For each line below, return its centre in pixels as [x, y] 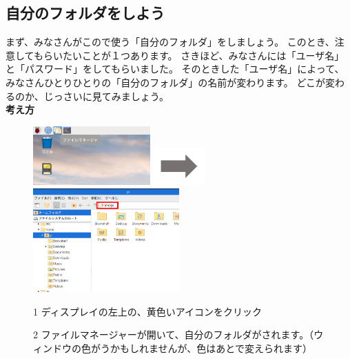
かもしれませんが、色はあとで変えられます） [211, 348]
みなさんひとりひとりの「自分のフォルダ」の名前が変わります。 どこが [165, 82]
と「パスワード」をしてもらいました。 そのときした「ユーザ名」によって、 [175, 69]
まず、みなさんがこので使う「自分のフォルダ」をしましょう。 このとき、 [170, 42]
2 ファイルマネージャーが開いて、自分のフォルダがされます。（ [174, 334]
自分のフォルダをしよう [85, 13]
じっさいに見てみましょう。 [106, 96]
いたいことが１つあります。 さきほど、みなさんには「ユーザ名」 [198, 55]
